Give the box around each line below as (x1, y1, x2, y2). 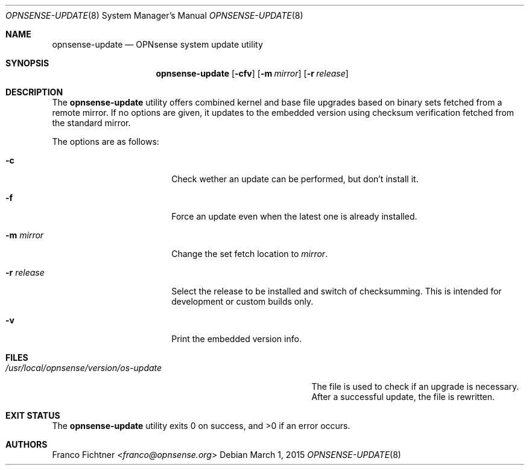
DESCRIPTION (5, 87, 63, 97)
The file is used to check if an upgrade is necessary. (311, 381, 519, 392)
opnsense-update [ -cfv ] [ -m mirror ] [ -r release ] (156, 68, 349, 78)
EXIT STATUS (5, 410, 60, 421)
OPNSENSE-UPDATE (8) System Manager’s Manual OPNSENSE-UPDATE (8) (5, 10, 303, 21)
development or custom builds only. (171, 296, 314, 306)
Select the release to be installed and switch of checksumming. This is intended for (171, 286, 502, 296)
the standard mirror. (52, 118, 131, 128)
